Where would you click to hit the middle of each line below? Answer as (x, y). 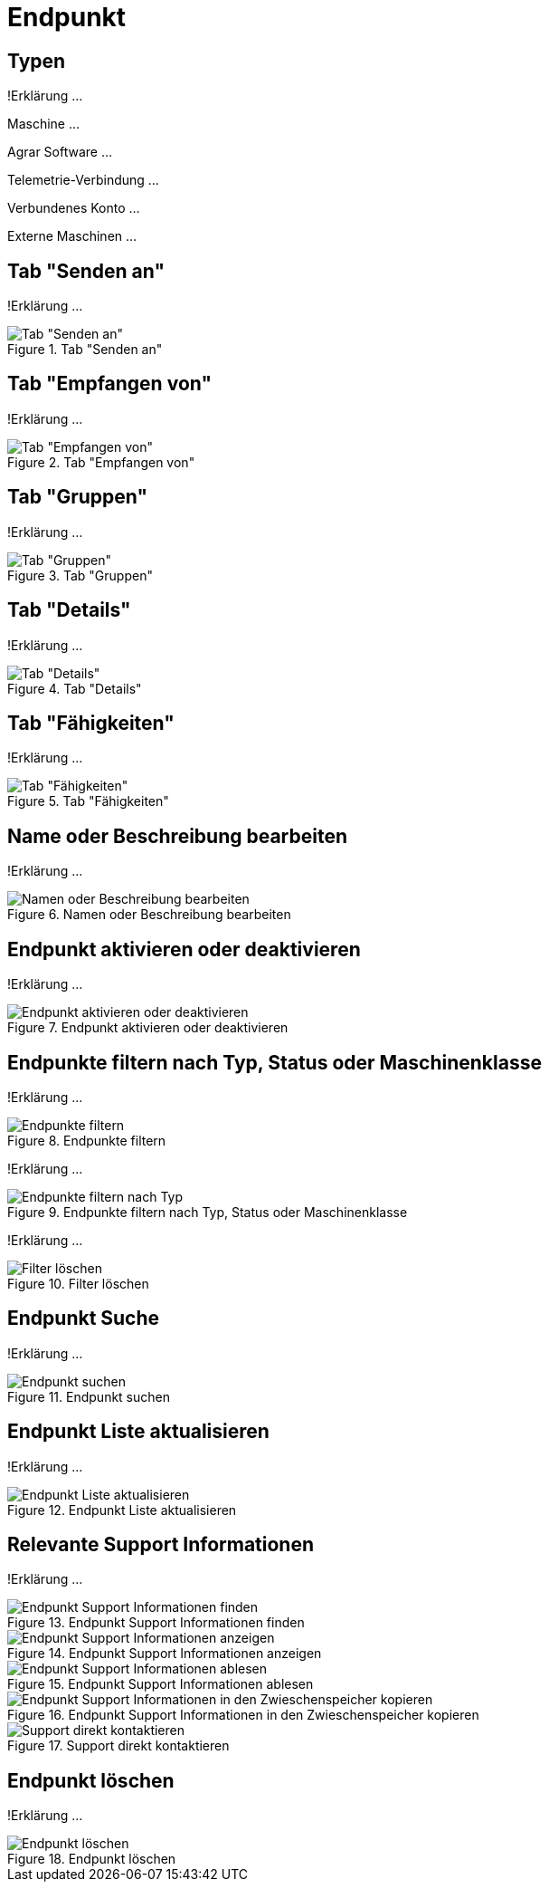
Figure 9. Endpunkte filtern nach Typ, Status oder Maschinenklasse (208, 1212)
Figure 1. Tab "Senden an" (85, 350)
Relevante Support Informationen (161, 1545)
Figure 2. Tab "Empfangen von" (101, 462)
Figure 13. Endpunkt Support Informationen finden (156, 1623)
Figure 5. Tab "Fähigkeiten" (88, 801)
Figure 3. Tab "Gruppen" (80, 575)
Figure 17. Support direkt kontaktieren (118, 1746)
